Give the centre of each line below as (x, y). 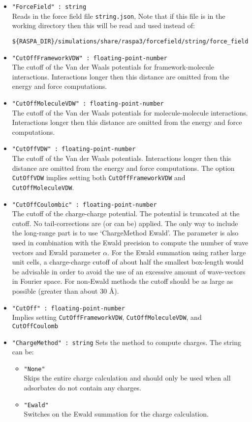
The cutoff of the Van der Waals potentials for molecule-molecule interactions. (130, 112)
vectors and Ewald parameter (56, 252)
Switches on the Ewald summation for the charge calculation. (116, 414)
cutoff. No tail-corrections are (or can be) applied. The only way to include (125, 223)
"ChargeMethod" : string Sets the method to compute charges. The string (126, 342)
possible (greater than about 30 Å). (65, 291)
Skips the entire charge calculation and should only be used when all (127, 378)
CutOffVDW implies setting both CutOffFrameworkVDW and (99, 177)
